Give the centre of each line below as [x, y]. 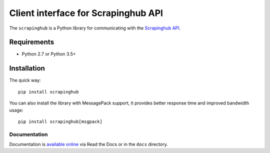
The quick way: [25, 80]
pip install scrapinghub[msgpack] [60, 121]
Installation [27, 68]
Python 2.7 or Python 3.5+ [49, 54]
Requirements [32, 42]
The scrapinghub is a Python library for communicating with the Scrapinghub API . [95, 28]
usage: [16, 110]
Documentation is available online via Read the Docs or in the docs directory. [89, 144]
